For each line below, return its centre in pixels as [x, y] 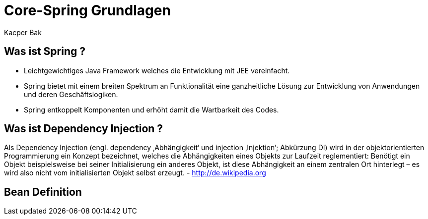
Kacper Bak [23, 32]
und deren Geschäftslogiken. [71, 94]
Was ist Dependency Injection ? [84, 129]
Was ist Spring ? [45, 52]
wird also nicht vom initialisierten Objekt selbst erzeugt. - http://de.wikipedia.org [135, 173]
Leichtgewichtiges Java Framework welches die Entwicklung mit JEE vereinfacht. [157, 70]
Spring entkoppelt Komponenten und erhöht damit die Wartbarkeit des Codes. [151, 109]
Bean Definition [43, 192]
